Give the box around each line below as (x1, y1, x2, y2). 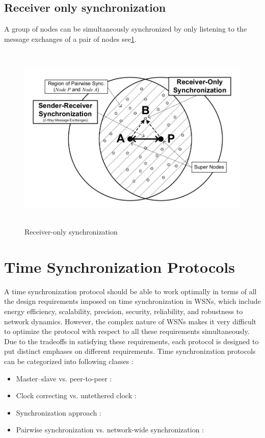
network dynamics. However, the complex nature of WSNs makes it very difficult (4, 316, 257, 326)
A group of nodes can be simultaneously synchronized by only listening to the (4, 23, 247, 34)
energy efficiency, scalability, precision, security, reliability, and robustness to (4, 306, 243, 317)
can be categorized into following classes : (4, 356, 134, 367)
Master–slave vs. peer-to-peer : (16, 373, 112, 383)
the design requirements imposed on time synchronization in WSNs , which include (4, 296, 261, 306)
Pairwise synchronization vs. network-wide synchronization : (16, 424, 204, 435)
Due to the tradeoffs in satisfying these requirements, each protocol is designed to (4, 336, 259, 346)
